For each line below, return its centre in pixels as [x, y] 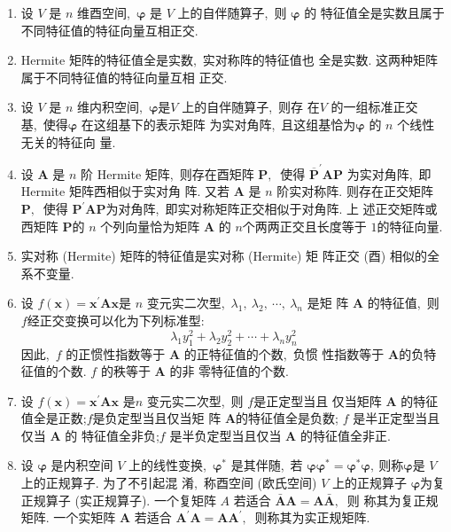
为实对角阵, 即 [389, 173]
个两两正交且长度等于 [304, 226]
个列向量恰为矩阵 [150, 226]
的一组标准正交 [374, 107]
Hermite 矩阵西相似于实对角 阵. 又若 [125, 191]
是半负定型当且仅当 [225, 435]
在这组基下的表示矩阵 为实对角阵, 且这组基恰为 [218, 124]
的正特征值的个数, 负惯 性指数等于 [284, 353]
